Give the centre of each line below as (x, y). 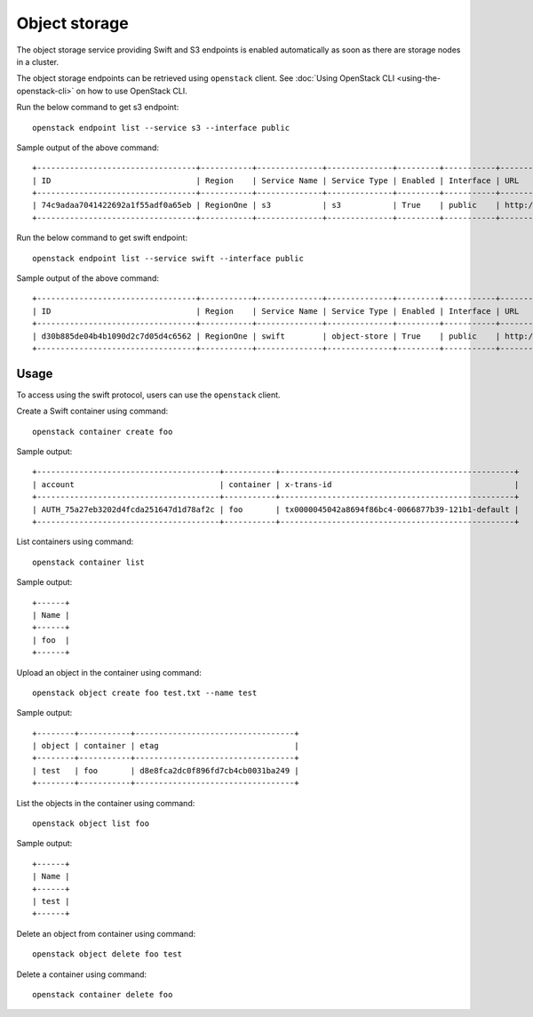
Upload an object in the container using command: (109, 672)
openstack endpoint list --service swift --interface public (168, 258)
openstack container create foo (103, 432)
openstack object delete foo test (107, 954)
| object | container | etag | (166, 746)
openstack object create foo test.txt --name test (145, 693)
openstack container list (89, 562)
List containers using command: (75, 541)
